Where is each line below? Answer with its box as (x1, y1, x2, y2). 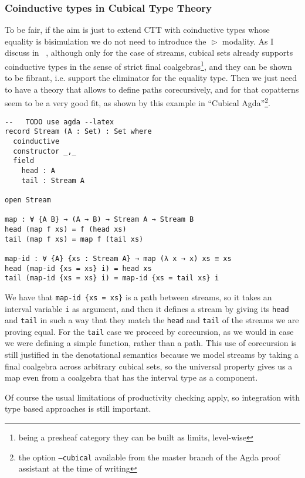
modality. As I (222, 35, 274, 47)
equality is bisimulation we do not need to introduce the (5, 35, 206, 47)
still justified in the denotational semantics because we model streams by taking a (5, 348, 299, 361)
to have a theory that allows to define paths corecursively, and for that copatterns (5, 83, 299, 95)
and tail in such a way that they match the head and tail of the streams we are (5, 314, 299, 326)
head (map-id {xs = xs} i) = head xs (5, 264, 152, 273)
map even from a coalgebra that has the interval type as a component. (5, 371, 258, 384)
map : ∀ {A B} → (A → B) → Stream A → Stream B (5, 215, 194, 224)
